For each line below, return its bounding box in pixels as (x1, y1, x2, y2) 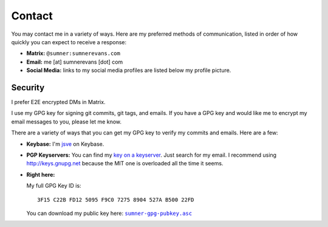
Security (11, 82, 45, 93)
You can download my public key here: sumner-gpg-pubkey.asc (26, 209, 193, 217)
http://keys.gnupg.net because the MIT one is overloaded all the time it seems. (26, 160, 224, 167)
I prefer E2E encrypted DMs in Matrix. (11, 99, 106, 106)
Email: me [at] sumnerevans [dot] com (26, 58, 123, 65)
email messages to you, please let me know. (11, 118, 121, 125)
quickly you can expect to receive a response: (11, 38, 127, 45)
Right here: (26, 171, 55, 178)
